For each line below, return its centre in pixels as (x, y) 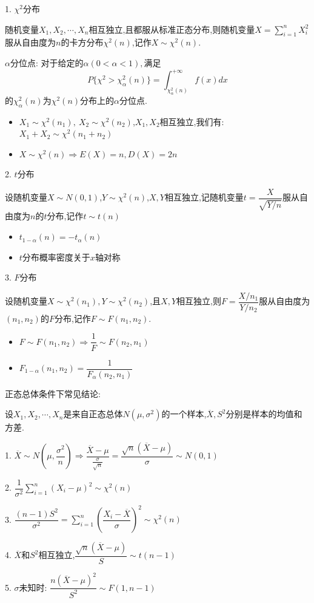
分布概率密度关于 (56, 257)
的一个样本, (184, 414)
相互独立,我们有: (192, 121)
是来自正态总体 (93, 414)
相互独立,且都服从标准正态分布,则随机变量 (172, 29)
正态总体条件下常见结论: (53, 393)
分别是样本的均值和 (264, 414)
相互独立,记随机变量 (204, 197)
